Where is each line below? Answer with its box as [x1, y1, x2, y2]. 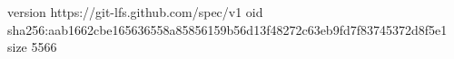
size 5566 [7, 38, 57, 56]
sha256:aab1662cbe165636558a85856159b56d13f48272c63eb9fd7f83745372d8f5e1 [7, 20, 448, 38]
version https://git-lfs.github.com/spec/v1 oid [7, 3, 263, 21]
